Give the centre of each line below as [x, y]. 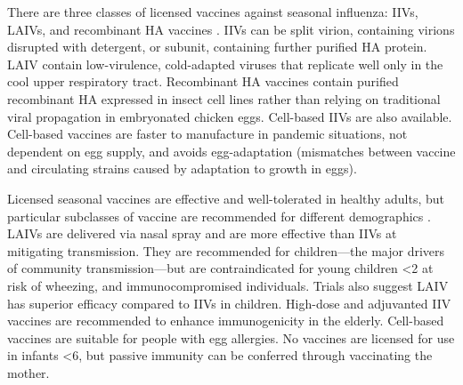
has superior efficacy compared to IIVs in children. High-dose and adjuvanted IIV [229, 303]
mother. [28, 372]
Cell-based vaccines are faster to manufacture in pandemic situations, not [207, 134]
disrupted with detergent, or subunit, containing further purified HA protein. [217, 47]
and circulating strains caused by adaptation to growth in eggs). [182, 168]
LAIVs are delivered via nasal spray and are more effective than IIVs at [202, 233]
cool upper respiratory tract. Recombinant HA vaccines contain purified [203, 81]
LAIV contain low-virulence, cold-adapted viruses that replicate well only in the [225, 64]
